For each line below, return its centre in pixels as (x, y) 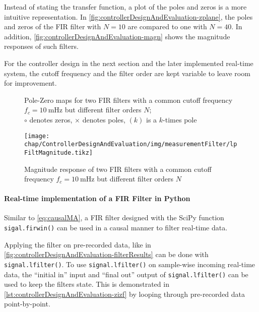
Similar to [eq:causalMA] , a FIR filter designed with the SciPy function (114, 217)
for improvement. (30, 83)
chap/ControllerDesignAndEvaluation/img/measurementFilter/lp (131, 144)
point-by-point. (27, 304)
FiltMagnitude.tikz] (59, 152)
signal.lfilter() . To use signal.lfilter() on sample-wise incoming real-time (130, 264)
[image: (37, 136)
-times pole (180, 119)
